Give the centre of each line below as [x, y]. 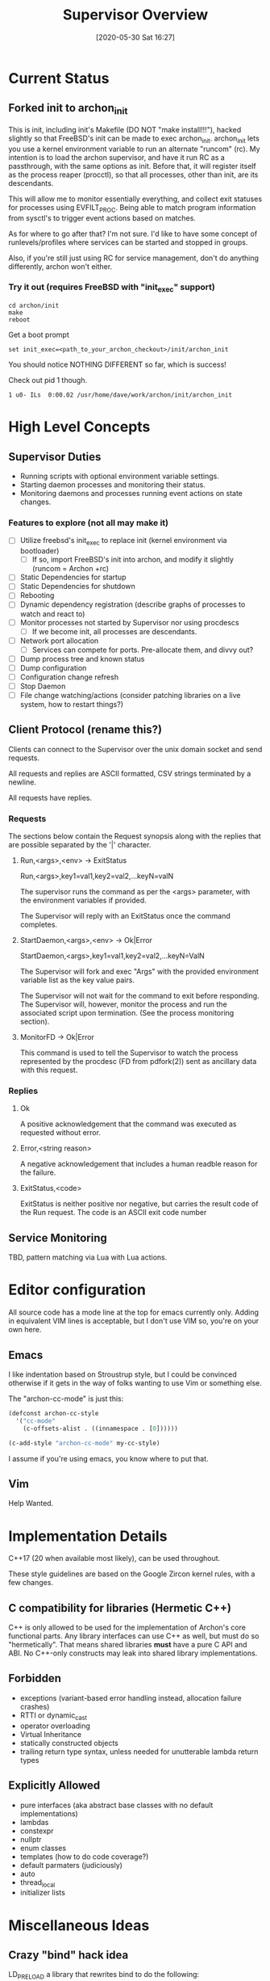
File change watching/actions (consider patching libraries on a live [130, 695]
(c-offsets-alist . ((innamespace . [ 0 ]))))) [101, 1428]
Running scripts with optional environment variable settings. [119, 476]
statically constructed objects [69, 1743]
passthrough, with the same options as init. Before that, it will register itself [132, 166]
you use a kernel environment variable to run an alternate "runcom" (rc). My [134, 149]
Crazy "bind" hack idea [69, 1955]
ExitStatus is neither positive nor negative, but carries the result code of [139, 1204]
